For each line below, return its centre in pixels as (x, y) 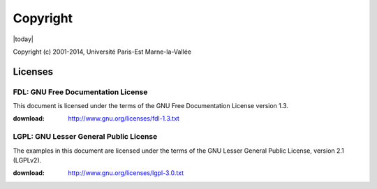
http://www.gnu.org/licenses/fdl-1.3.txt (124, 119)
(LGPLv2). (27, 160)
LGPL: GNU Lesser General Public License (85, 137)
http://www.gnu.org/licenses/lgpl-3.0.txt (126, 173)
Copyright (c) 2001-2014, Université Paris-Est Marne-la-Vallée (102, 52)
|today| (23, 39)
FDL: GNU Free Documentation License (80, 92)
